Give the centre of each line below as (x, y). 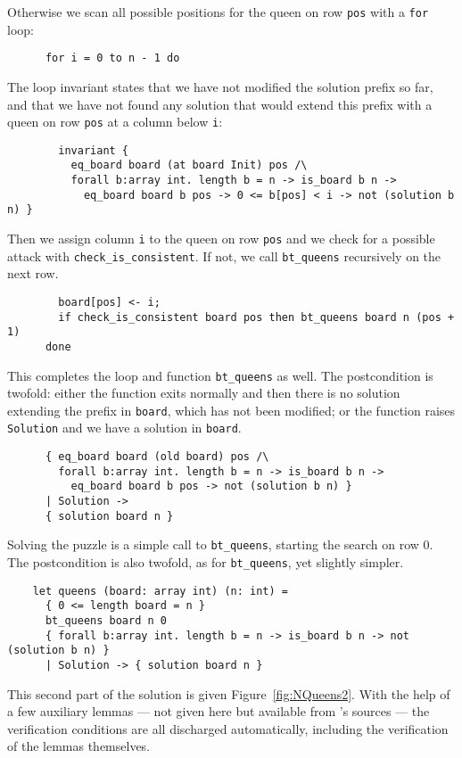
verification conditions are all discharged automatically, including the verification (228, 728)
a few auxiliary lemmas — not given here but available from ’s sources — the (219, 711)
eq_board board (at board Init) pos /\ (189, 165)
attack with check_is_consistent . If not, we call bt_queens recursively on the (224, 255)
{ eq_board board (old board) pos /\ (157, 457)
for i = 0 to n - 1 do (112, 58)
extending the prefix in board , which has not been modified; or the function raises (231, 410)
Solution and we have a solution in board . (124, 428)
